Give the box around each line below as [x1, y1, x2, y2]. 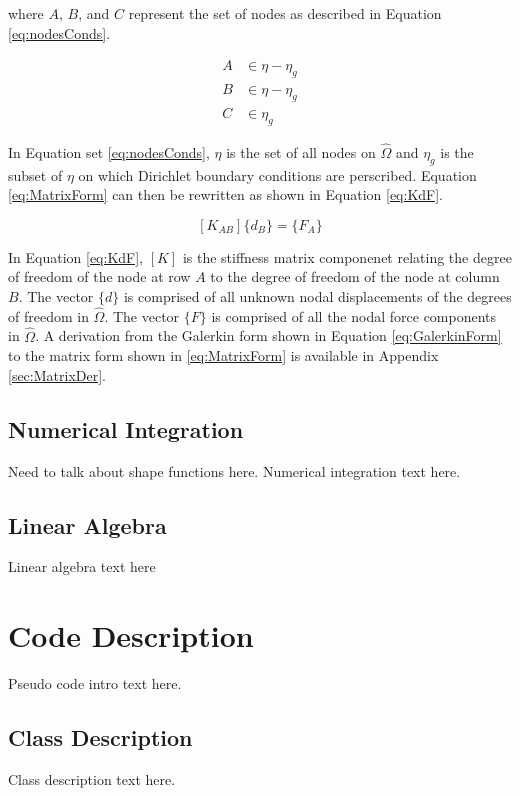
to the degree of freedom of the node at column [210, 266, 500, 287]
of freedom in [8, 305, 89, 326]
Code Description [8, 615, 254, 656]
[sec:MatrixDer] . [8, 364, 106, 385]
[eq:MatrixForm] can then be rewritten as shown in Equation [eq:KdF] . [8, 184, 443, 205]
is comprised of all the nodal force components [211, 305, 497, 326]
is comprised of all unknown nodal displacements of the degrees [123, 286, 512, 307]
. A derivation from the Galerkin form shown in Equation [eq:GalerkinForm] [35, 325, 502, 346]
